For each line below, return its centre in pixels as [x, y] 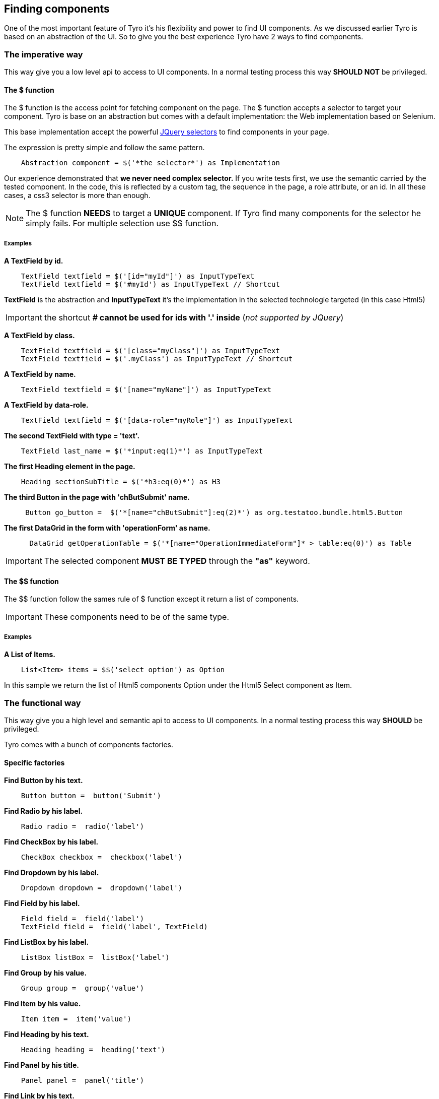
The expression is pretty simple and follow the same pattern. [104, 148]
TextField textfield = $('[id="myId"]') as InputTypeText [138, 276]
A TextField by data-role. [46, 405]
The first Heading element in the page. [70, 467]
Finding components [57, 9]
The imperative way [44, 54]
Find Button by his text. [44, 781]
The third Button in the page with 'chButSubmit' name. [97, 497]
